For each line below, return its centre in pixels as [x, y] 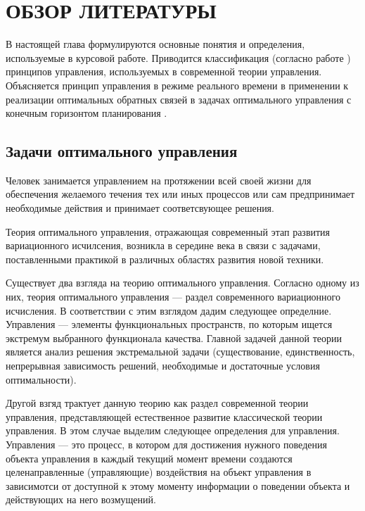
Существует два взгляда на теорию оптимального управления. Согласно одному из [182, 283]
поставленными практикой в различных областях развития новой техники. [165, 259]
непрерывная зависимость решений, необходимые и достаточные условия [163, 366]
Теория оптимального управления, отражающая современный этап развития [168, 231]
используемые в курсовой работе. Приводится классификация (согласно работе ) [178, 57]
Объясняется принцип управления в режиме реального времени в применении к [177, 85]
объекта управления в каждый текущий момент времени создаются [149, 458]
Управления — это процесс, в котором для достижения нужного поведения [166, 444]
